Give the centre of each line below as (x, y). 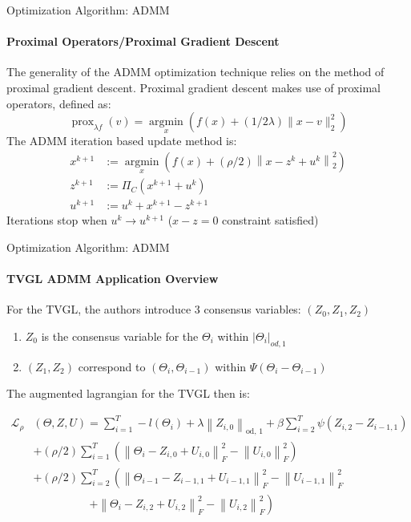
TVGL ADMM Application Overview (113, 279)
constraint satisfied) (270, 220)
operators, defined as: (59, 103)
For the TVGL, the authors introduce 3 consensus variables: (154, 309)
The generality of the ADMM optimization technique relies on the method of (195, 72)
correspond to (112, 366)
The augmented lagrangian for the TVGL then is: (128, 393)
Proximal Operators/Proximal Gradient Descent (143, 41)
